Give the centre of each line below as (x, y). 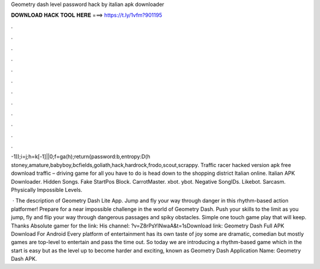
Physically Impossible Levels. (47, 190)
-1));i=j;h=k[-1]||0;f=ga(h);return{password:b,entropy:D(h (81, 156)
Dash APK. (24, 259)
